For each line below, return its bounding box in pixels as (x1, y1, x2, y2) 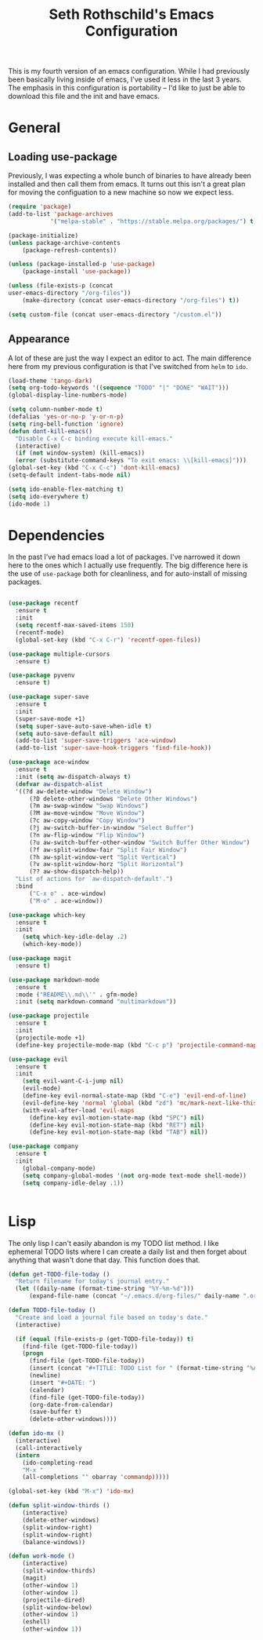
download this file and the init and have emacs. (8, 92, 160, 101)
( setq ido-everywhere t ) (8, 492, 89, 500)
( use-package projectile (8, 1012, 89, 1020)
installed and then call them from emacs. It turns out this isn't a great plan (8, 179, 246, 189)
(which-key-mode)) (22, 941, 82, 948)
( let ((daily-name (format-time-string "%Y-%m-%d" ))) (15, 1285, 194, 1293)
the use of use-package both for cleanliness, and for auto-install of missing (8, 569, 247, 579)
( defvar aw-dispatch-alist (15, 780, 103, 788)
